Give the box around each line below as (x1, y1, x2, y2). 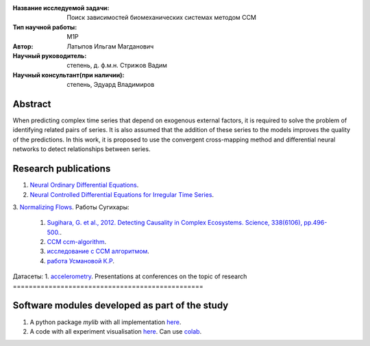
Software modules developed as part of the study (12, 300, 229, 311)
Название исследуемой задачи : (12, 4, 110, 12)
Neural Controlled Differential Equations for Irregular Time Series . (29, 190, 214, 198)
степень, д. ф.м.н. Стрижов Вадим (66, 62, 168, 70)
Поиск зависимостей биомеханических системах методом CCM (66, 14, 257, 22)
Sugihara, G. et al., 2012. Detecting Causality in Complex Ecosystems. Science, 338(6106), (47, 219, 303, 227)
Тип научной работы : (12, 23, 77, 31)
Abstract (12, 98, 51, 109)
